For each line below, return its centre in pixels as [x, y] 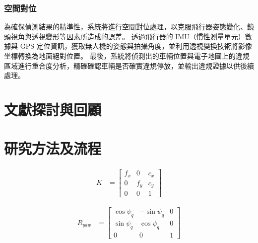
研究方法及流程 [53, 148]
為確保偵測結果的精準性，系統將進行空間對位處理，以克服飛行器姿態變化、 [126, 27]
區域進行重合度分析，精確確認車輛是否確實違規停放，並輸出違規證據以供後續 [129, 65]
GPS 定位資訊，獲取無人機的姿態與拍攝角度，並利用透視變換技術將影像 [136, 46]
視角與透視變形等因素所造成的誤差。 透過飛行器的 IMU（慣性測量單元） [128, 36]
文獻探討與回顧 [53, 109]
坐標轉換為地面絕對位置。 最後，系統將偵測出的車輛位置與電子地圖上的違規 [127, 56]
